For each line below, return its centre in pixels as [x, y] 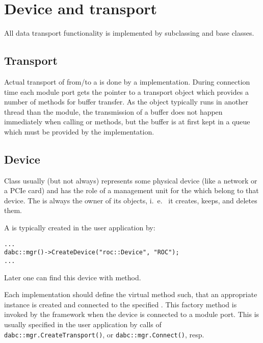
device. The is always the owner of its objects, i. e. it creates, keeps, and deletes [131, 200]
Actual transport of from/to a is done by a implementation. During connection [127, 81]
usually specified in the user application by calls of [83, 324]
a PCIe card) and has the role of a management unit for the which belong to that [131, 190]
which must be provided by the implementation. [79, 131]
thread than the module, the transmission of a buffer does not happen [113, 111]
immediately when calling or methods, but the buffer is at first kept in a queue [127, 122]
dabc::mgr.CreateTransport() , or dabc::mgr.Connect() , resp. [104, 334]
